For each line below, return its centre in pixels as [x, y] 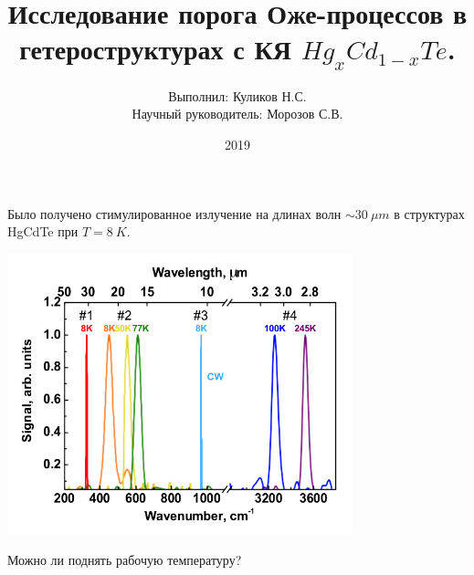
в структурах [429, 213]
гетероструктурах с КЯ [155, 49]
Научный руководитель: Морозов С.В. [237, 114]
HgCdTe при [43, 231]
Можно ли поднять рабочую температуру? [125, 559]
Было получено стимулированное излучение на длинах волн [174, 213]
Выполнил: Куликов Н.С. [237, 95]
